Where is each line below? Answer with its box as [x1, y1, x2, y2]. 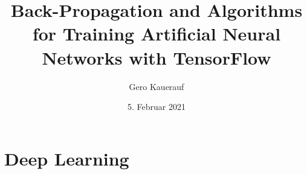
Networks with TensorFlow [42, 45, 271, 69]
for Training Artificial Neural [32, 21, 281, 46]
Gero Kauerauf [129, 80, 184, 92]
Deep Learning [4, 146, 129, 170]
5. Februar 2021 [128, 100, 186, 113]
